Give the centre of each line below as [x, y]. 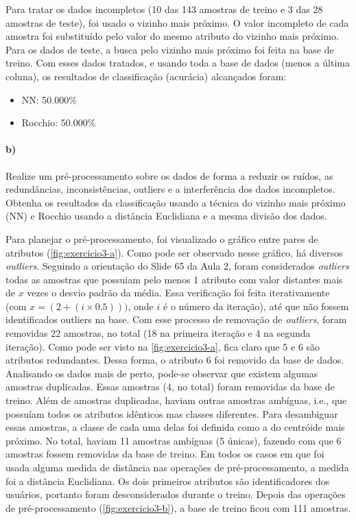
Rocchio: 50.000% [59, 122]
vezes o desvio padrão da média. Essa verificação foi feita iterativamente [178, 293]
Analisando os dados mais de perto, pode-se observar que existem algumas [162, 373]
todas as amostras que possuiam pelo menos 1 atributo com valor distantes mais [174, 279]
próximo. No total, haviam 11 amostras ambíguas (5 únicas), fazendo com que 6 [174, 440]
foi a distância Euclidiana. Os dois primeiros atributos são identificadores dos [168, 481]
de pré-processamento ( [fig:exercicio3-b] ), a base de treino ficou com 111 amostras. [178, 507]
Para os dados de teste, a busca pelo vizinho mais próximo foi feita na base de [170, 49]
